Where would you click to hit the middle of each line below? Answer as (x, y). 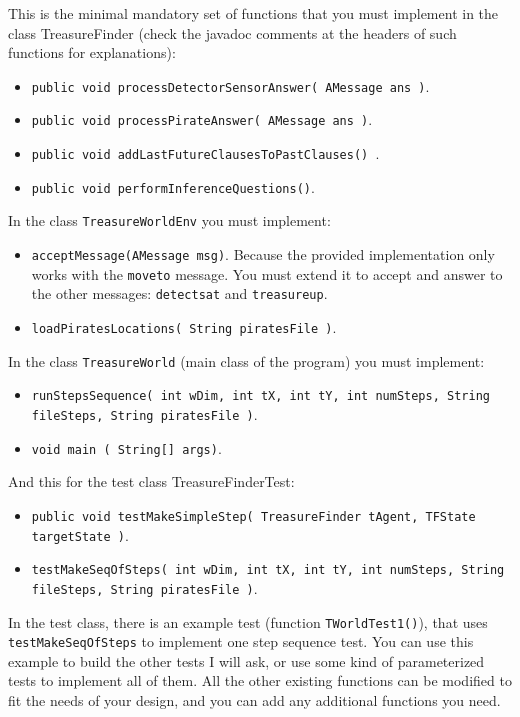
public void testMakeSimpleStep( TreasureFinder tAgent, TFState (253, 516)
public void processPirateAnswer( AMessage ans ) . (202, 119)
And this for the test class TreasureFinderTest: (151, 481)
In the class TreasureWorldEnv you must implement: (169, 220)
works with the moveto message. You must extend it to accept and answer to (267, 273)
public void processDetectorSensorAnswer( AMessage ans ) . (230, 85)
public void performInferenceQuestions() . (173, 186)
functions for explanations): (92, 52)
